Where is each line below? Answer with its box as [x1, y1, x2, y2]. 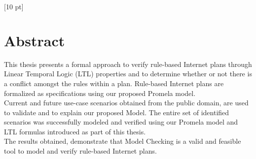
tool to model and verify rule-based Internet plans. [4, 146, 157, 156]
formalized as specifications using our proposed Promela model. [4, 88, 196, 98]
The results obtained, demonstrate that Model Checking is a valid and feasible [4, 136, 241, 146]
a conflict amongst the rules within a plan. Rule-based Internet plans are [4, 78, 224, 88]
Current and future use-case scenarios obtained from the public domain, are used [4, 97, 249, 108]
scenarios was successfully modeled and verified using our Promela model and [4, 117, 238, 127]
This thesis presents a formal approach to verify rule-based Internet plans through [4, 59, 252, 69]
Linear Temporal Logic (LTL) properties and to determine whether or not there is [4, 68, 252, 79]
